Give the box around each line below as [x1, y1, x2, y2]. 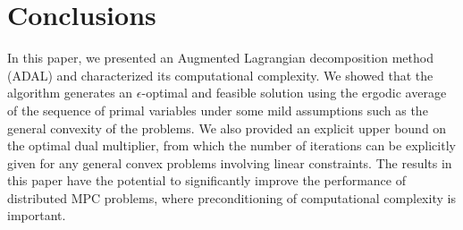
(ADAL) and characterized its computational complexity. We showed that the [7, 65, 434, 84]
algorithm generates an [7, 83, 133, 102]
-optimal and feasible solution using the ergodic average [141, 83, 447, 102]
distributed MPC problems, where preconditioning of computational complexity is [7, 188, 456, 207]
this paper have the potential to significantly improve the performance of [7, 171, 406, 190]
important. [7, 206, 66, 225]
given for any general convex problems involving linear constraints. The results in [7, 153, 452, 172]
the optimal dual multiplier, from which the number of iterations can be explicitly [7, 136, 456, 155]
